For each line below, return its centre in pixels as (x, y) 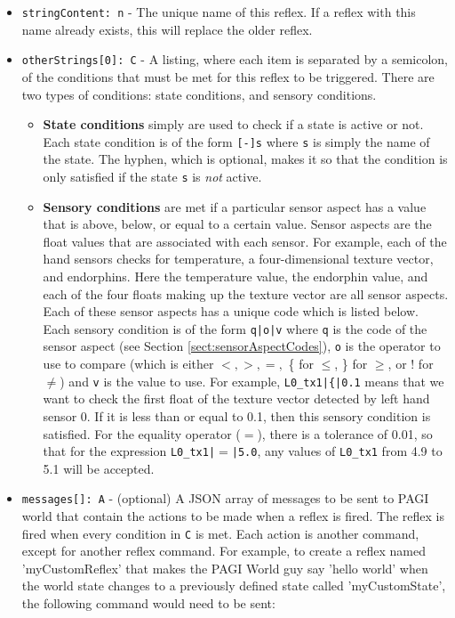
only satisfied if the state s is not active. (152, 176)
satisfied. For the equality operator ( (142, 433)
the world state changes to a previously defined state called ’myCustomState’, (234, 585)
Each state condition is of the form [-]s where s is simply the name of (236, 141)
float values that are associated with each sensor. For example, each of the (245, 241)
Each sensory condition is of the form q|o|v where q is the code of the (235, 328)
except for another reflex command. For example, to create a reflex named (224, 551)
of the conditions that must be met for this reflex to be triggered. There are (228, 76)
